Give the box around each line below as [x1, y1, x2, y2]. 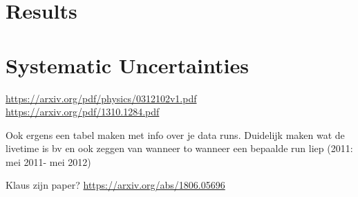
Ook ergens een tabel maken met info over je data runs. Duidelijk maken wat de [6, 127, 345, 142]
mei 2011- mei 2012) [6, 154, 91, 169]
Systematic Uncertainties [6, 50, 249, 79]
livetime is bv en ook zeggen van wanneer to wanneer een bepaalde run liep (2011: [6, 141, 353, 156]
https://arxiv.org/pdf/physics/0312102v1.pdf [6, 91, 197, 105]
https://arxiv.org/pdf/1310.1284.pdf [6, 104, 160, 119]
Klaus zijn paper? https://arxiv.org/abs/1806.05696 [6, 178, 225, 192]
